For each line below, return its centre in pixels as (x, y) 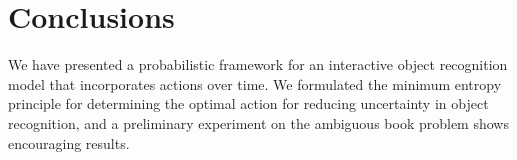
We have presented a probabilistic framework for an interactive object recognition (258, 64)
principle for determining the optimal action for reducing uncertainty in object (248, 103)
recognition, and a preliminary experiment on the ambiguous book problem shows (258, 122)
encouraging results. (69, 142)
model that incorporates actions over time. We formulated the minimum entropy (255, 83)
